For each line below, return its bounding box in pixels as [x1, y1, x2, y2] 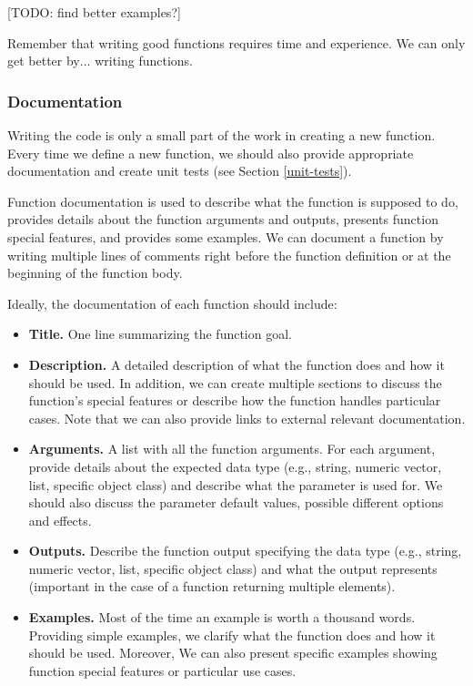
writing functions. [95, 51, 194, 70]
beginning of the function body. [7, 263, 183, 282]
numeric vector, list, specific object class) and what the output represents [28, 558, 438, 578]
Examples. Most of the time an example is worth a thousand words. [28, 608, 416, 627]
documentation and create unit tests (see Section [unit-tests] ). [7, 161, 352, 180]
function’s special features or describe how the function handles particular [28, 391, 441, 410]
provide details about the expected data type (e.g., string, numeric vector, [28, 456, 442, 476]
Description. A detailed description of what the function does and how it [28, 354, 445, 374]
